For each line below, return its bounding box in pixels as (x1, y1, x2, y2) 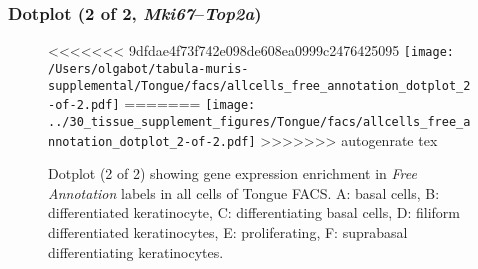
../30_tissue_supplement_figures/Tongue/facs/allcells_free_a (48, 114, 471, 129)
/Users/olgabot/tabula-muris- (48, 61, 249, 76)
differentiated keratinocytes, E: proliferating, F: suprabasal (48, 221, 408, 242)
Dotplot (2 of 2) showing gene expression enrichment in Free (48, 163, 417, 184)
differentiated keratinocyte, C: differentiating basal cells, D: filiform (48, 202, 460, 223)
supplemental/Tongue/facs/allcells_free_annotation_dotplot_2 (48, 78, 471, 93)
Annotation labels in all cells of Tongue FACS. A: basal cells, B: (48, 182, 440, 203)
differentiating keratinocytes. (48, 241, 224, 262)
